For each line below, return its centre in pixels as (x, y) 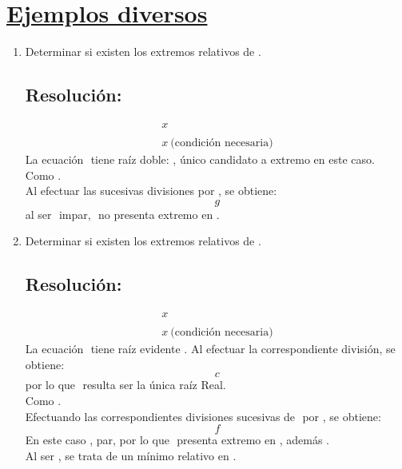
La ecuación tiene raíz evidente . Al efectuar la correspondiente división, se (210, 349)
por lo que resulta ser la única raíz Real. (125, 385)
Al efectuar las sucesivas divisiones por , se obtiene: (151, 191)
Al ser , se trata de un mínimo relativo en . (131, 455)
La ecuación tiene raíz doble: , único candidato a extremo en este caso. (200, 159)
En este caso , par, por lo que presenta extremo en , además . (177, 440)
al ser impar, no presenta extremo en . (122, 214)
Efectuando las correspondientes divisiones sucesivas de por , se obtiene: (203, 416)
